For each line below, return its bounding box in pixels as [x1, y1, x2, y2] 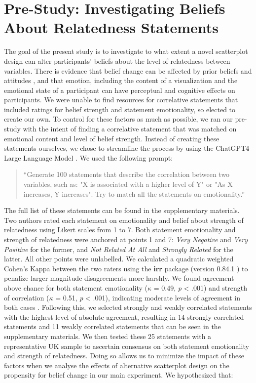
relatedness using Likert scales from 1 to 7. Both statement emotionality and [4, 224, 236, 235]
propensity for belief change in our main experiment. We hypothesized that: [4, 370, 233, 380]
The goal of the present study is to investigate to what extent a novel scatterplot [4, 46, 248, 56]
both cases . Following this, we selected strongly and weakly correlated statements [4, 302, 252, 312]
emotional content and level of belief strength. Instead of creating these [4, 133, 219, 143]
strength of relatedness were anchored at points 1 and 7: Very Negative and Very [4, 234, 248, 244]
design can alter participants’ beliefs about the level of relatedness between [4, 55, 230, 66]
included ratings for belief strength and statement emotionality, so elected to [4, 104, 236, 114]
